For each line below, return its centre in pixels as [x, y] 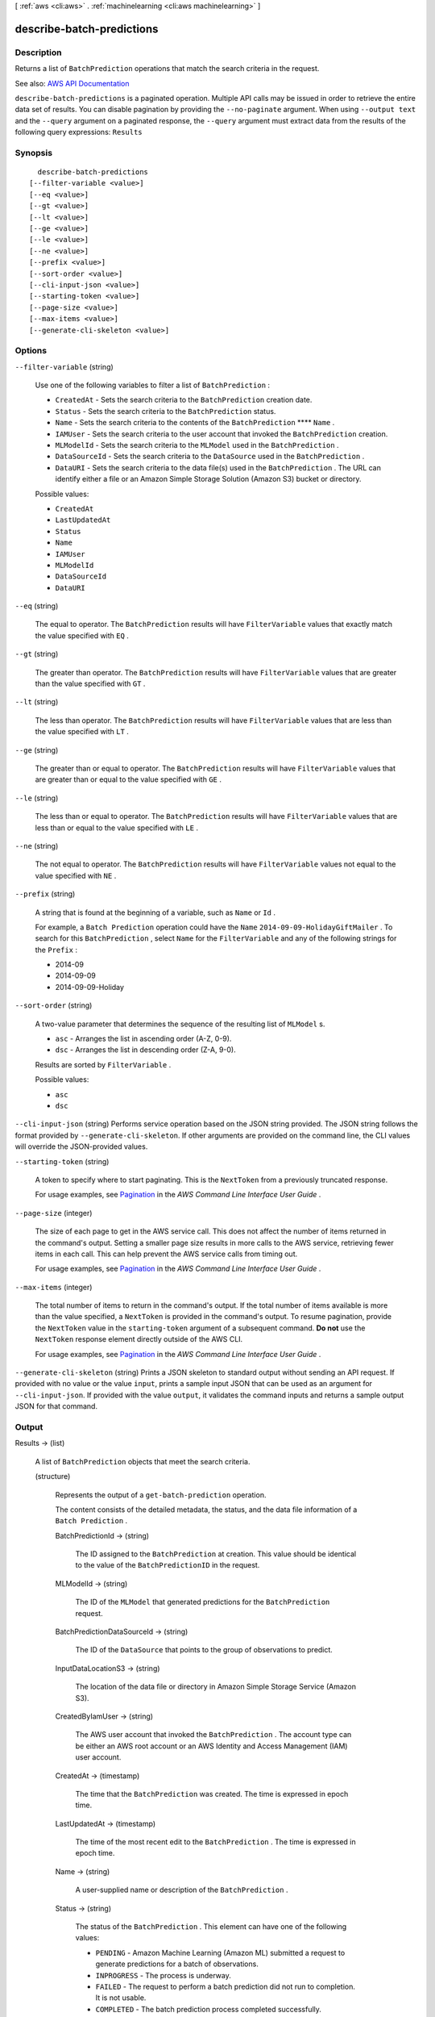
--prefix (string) [45, 894]
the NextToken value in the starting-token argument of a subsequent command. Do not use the [200, 1328]
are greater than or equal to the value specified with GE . [128, 779]
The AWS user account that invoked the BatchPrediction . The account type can [213, 1735]
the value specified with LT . [82, 732]
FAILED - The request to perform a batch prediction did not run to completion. [226, 1986]
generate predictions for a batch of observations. [177, 1964]
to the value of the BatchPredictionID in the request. [168, 1565]
